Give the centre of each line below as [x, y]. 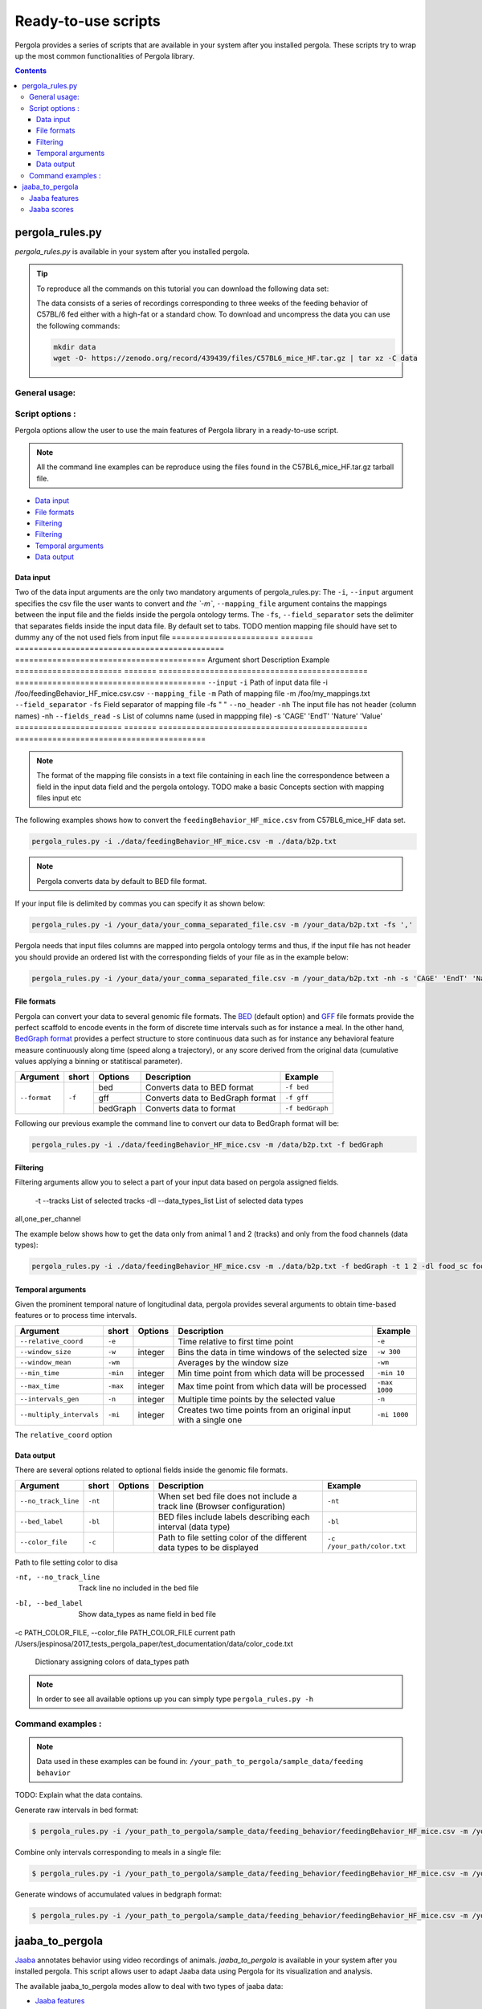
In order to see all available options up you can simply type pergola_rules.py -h [175, 1699]
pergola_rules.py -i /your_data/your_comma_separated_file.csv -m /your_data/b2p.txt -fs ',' [223, 925]
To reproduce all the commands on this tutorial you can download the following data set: [183, 288]
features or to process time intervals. [76, 1315]
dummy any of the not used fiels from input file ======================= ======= [164, 637]
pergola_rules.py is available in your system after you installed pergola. [132, 251]
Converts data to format [190, 1108]
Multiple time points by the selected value [257, 1399]
